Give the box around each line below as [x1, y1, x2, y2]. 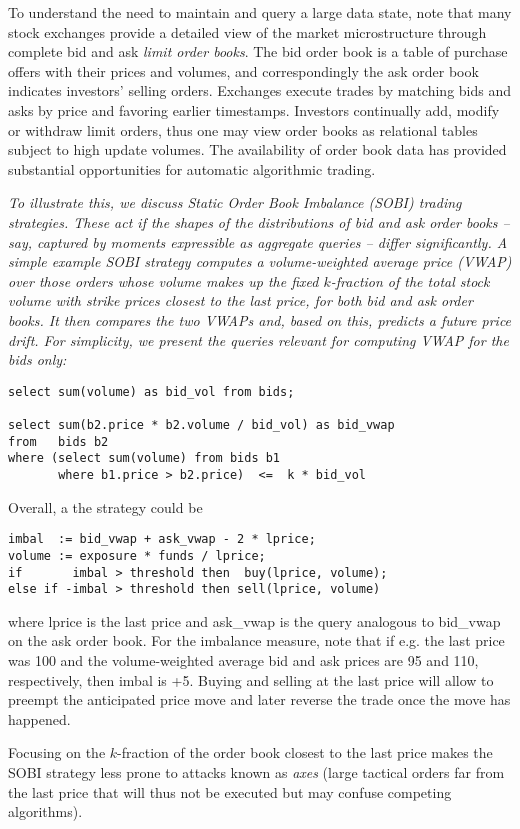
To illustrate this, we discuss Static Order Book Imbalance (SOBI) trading [8, 192, 462, 213]
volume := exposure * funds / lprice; [8, 548, 266, 563]
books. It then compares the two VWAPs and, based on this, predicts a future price [8, 309, 512, 330]
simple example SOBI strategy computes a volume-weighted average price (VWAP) [8, 251, 512, 272]
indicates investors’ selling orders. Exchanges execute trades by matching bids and [8, 80, 512, 101]
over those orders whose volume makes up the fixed [8, 270, 319, 291]
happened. [8, 708, 71, 729]
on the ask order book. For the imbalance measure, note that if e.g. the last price [8, 630, 505, 651]
